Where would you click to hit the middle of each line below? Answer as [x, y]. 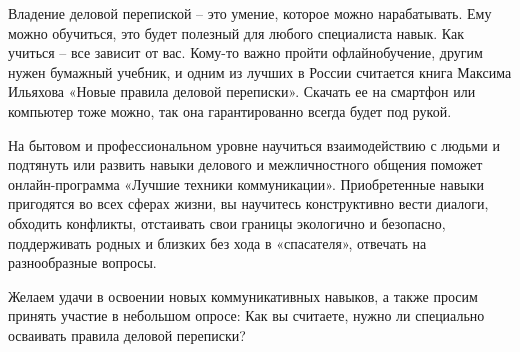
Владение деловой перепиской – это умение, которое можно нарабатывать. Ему [250, 13]
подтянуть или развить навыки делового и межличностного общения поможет [245, 164]
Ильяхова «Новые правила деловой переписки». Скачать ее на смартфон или [242, 91]
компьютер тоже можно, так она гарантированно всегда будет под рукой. [230, 110]
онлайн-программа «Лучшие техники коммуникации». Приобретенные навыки [246, 183]
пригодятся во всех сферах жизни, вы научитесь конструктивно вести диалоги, [248, 203]
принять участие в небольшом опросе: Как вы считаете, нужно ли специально [246, 315]
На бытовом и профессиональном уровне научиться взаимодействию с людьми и [254, 144]
